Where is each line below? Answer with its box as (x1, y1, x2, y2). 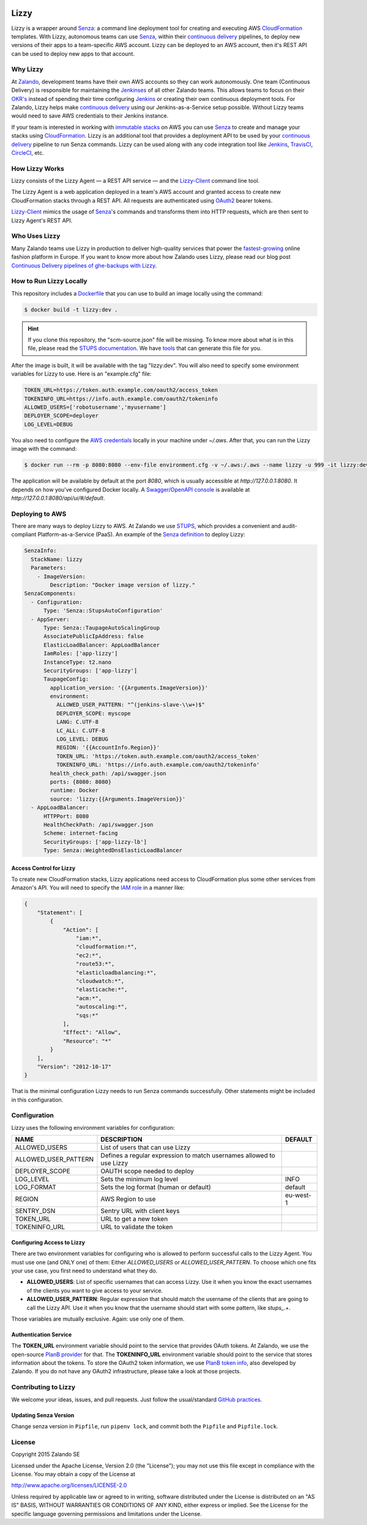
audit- (282, 522, 298, 530)
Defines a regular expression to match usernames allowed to (100, 1151, 275, 1160)
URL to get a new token (100, 1215, 168, 1223)
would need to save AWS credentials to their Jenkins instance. (11, 112, 169, 119)
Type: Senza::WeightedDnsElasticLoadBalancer (43, 847, 183, 854)
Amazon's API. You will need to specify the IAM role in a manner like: (11, 884, 185, 891)
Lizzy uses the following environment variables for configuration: (11, 1124, 175, 1131)
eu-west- (285, 1191, 312, 1200)
